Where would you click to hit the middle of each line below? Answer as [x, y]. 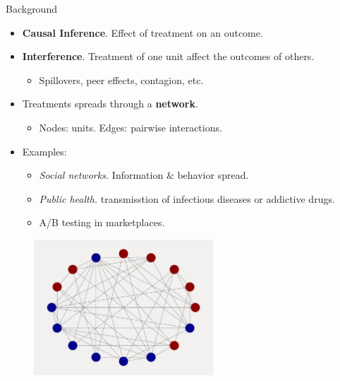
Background [31, 8]
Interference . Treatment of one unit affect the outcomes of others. [168, 56]
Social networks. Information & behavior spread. [144, 175]
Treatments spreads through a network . [110, 104]
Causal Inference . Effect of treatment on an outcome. [142, 32]
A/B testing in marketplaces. [102, 222]
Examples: [44, 151]
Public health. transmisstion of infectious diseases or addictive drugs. [187, 198]
